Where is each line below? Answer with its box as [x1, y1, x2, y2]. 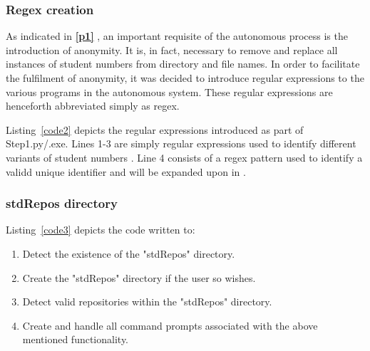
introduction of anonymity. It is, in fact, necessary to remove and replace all [6, 42, 338, 57]
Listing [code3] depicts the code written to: [6, 222, 195, 237]
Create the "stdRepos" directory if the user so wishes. [22, 270, 256, 285]
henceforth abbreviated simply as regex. [6, 98, 180, 113]
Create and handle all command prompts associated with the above [22, 318, 318, 332]
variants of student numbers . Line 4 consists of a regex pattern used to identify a [6, 150, 363, 164]
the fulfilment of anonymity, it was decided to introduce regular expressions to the [6, 70, 364, 85]
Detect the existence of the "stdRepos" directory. [22, 246, 235, 261]
